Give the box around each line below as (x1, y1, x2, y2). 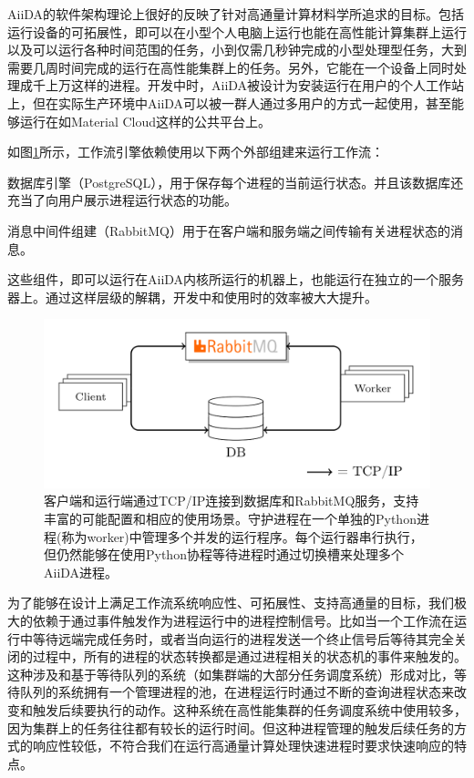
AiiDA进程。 (44, 562, 118, 581)
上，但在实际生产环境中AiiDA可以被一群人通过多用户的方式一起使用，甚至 (7, 93, 452, 112)
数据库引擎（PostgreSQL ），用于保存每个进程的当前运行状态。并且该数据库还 (7, 172, 464, 191)
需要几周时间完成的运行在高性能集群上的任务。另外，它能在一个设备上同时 (7, 57, 454, 77)
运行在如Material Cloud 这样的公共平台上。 (19, 111, 272, 130)
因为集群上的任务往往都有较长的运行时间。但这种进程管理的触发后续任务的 (7, 718, 454, 737)
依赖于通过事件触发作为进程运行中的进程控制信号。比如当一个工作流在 (32, 610, 454, 630)
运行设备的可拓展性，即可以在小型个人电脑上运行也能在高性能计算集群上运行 (7, 22, 467, 41)
